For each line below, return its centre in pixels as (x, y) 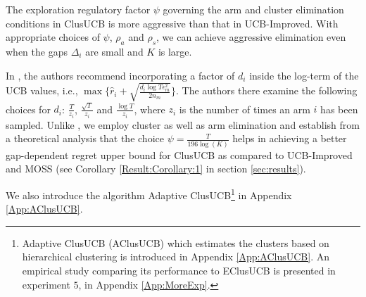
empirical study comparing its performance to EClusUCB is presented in (179, 271)
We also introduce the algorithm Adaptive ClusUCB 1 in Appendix (149, 194)
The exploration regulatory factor (78, 9)
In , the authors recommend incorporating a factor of (120, 75)
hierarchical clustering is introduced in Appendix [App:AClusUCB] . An (176, 257)
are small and (114, 51)
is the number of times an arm (245, 109)
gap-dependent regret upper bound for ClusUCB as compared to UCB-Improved (179, 154)
